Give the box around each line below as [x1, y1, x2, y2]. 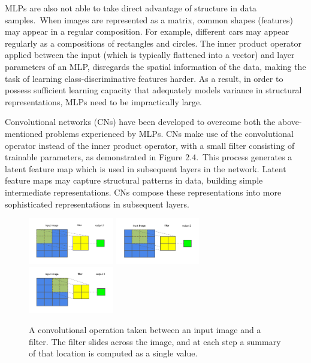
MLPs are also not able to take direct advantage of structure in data [5, 2, 256, 14]
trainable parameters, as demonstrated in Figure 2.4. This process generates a [5, 151, 292, 163]
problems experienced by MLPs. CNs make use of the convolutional [46, 127, 294, 139]
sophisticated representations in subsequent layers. [5, 197, 189, 210]
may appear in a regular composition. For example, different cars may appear [5, 25, 289, 38]
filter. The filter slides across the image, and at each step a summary [29, 335, 281, 347]
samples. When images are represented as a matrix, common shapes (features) [5, 13, 294, 26]
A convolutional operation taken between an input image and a [29, 324, 261, 336]
